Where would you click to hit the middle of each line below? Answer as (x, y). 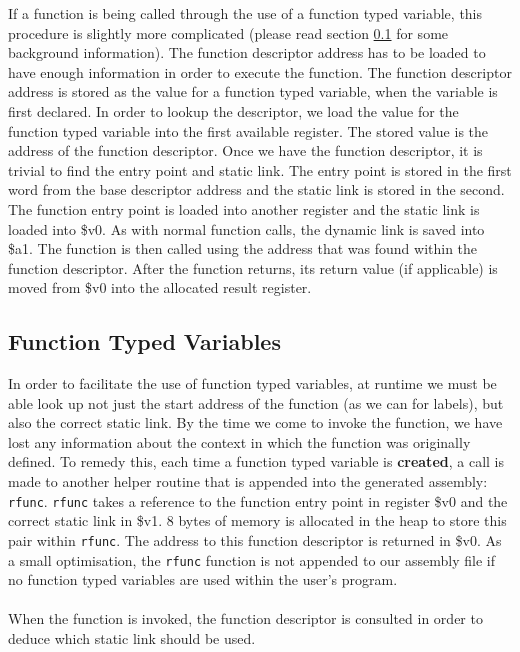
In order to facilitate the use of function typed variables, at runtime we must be (252, 383)
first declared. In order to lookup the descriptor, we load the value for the (233, 110)
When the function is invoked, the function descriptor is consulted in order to (245, 618)
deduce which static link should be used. (132, 638)
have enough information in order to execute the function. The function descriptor (260, 71)
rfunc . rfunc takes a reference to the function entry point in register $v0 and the (258, 500)
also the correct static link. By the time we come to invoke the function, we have (255, 422)
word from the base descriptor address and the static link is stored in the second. (256, 189)
